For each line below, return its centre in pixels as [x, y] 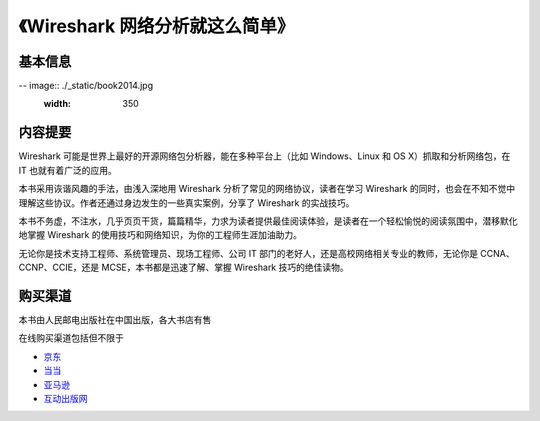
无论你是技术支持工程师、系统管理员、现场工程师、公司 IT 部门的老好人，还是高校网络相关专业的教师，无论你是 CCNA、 [266, 253]
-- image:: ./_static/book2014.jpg [86, 86]
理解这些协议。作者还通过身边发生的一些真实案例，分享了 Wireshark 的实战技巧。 [186, 202]
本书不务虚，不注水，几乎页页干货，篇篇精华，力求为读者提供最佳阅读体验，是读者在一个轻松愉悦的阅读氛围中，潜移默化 [268, 221]
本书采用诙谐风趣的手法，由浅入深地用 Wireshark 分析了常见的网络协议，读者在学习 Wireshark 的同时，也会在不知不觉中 [266, 189]
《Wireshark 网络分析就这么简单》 [156, 26]
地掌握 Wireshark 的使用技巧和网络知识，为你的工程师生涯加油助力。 [160, 235]
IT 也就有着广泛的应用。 [67, 170]
